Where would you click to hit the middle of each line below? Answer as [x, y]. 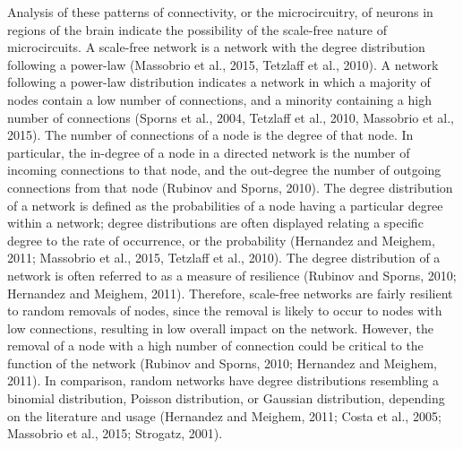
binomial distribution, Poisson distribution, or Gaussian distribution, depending [226, 398]
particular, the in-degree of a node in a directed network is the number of [209, 152]
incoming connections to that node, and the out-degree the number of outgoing [224, 170]
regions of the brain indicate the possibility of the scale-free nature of [197, 29]
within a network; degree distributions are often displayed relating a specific [215, 223]
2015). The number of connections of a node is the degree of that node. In [210, 135]
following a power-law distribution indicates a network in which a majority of [219, 82]
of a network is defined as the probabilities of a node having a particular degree [225, 205]
